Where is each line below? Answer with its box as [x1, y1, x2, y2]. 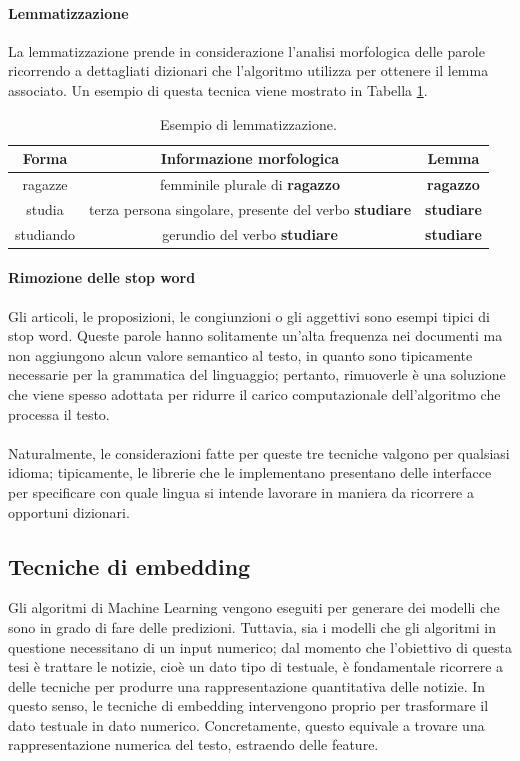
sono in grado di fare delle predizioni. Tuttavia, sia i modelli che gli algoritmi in [8, 616, 497, 637]
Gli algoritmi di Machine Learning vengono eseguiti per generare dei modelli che [8, 597, 500, 618]
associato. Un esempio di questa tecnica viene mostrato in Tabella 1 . [8, 79, 428, 100]
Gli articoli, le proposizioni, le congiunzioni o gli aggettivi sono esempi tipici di [8, 305, 490, 326]
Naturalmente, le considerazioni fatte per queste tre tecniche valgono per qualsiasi [8, 442, 510, 463]
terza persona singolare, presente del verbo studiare [89, 198, 412, 219]
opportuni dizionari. [8, 501, 130, 522]
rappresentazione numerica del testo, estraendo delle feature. [8, 734, 379, 755]
